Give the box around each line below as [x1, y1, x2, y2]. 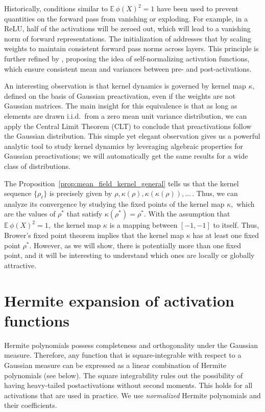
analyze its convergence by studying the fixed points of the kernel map [4, 198, 225, 209]
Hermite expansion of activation [4, 290, 234, 311]
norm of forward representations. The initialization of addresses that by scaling [4, 33, 252, 44]
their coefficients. [4, 400, 57, 410]
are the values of [4, 208, 56, 219]
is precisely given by [49, 188, 112, 199]
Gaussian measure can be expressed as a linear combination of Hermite [4, 359, 227, 370]
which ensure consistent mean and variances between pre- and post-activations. [4, 63, 252, 74]
